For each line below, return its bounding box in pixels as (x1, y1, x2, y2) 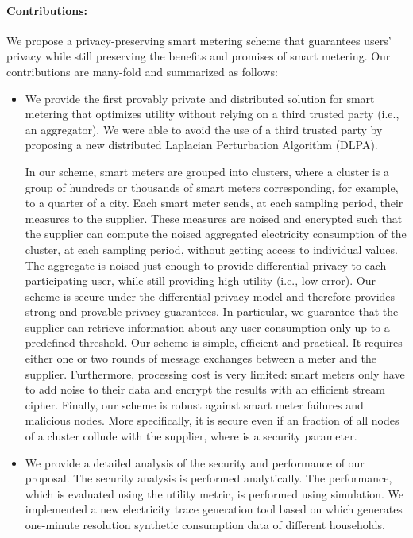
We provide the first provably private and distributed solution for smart (25, 90, 375, 106)
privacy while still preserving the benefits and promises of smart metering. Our (6, 48, 391, 64)
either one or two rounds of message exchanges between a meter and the (25, 350, 376, 367)
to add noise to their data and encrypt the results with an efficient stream (25, 381, 385, 398)
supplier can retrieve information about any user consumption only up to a (25, 318, 390, 335)
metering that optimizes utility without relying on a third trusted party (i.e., (25, 106, 399, 122)
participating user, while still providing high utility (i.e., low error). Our (25, 272, 376, 289)
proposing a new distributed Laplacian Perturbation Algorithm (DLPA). (25, 136, 378, 153)
